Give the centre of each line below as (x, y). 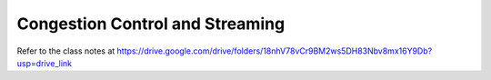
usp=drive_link (45, 63)
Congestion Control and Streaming (151, 24)
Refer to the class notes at (66, 51)
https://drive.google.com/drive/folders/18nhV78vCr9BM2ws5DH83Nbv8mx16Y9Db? (275, 51)
